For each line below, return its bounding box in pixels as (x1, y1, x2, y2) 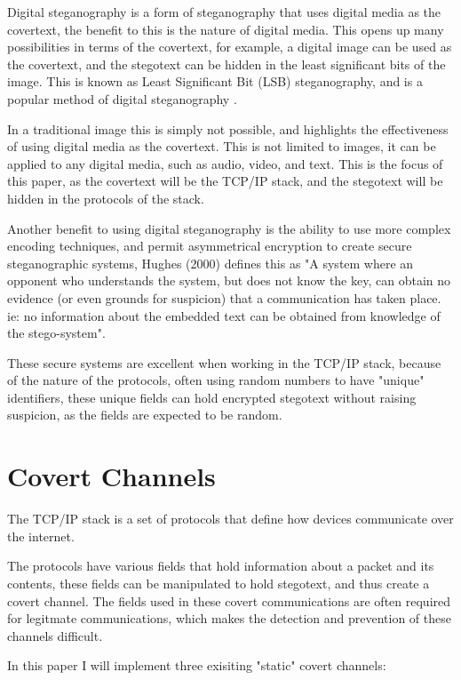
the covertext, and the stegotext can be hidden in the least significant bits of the (7, 54, 446, 73)
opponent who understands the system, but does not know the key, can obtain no (7, 271, 450, 290)
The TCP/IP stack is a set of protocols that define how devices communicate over (7, 509, 454, 528)
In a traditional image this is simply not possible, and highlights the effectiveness (7, 119, 449, 138)
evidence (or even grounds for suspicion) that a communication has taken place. (7, 288, 441, 307)
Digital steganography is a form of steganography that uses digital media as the (7, 3, 441, 20)
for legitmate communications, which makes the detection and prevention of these (7, 609, 451, 628)
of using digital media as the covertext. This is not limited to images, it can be (7, 137, 436, 156)
